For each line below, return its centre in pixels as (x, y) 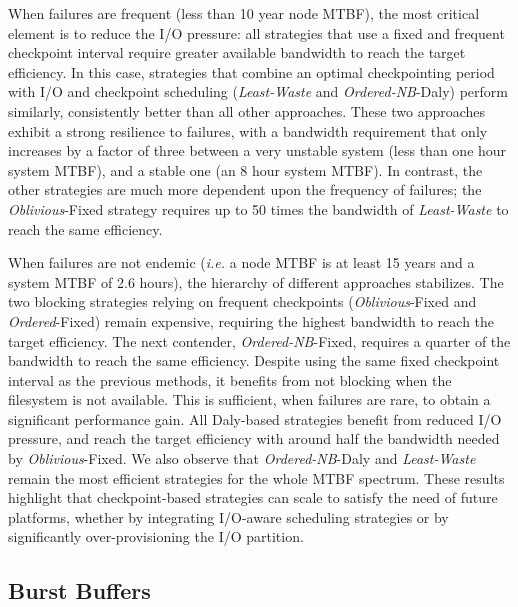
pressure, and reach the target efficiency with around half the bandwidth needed (254, 438)
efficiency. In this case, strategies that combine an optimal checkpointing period (251, 71)
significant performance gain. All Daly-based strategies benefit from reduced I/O (255, 418)
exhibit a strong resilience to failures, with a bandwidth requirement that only (248, 130)
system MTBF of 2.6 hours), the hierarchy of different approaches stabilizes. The (256, 281)
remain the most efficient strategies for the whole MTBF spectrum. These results (256, 477)
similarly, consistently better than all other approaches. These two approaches (247, 110)
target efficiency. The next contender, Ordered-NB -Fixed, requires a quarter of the (259, 340)
